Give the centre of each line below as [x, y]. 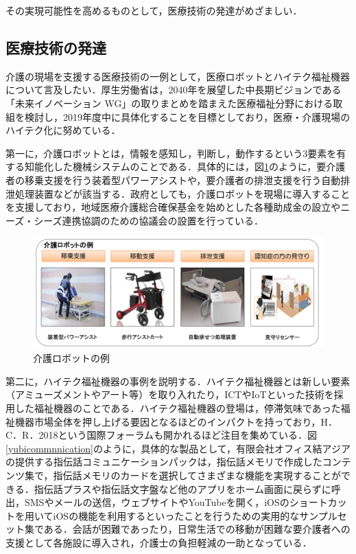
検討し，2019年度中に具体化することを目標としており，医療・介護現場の [187, 116]
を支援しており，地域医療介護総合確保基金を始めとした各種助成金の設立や [173, 207]
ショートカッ [318, 502]
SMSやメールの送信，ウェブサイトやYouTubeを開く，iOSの [157, 502]
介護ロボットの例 [71, 358]
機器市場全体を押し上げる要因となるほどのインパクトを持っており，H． [176, 421]
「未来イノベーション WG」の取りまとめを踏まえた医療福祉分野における [169, 103]
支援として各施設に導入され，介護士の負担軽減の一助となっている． [159, 542]
